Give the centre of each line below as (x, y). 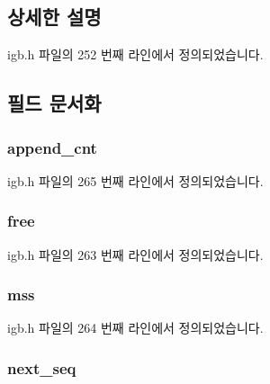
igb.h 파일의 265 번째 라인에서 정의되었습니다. (135, 180)
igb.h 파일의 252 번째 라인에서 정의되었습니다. (135, 54)
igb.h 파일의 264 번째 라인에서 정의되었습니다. (135, 328)
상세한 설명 (54, 17)
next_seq (42, 367)
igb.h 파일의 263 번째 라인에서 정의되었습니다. (135, 254)
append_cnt (52, 147)
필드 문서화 (54, 103)
